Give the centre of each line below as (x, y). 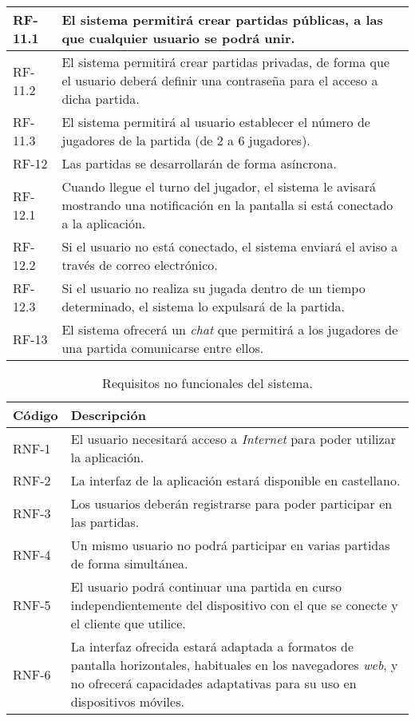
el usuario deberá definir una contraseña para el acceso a (220, 80)
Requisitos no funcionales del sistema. (207, 383)
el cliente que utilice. (128, 623)
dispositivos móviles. (127, 701)
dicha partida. (101, 99)
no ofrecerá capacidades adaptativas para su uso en (213, 683)
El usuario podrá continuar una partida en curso (206, 586)
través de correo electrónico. (140, 265)
